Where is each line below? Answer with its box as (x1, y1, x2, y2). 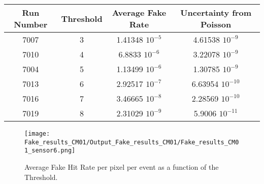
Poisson (200, 18, 232, 30)
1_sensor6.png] (24, 147, 76, 155)
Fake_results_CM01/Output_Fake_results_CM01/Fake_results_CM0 (24, 138, 239, 146)
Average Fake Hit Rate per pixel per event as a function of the (24, 161, 219, 172)
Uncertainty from (180, 7, 251, 18)
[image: (24, 130, 50, 137)
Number (14, 18, 48, 30)
